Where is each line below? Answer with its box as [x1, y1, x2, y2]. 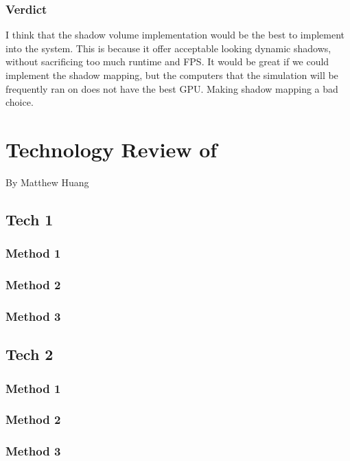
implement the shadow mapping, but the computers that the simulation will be [5, 68, 338, 82]
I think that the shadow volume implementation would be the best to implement [5, 27, 345, 42]
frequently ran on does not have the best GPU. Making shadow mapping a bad [5, 81, 338, 95]
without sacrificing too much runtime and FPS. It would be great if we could [5, 54, 329, 69]
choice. [5, 95, 34, 109]
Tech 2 [5, 344, 54, 365]
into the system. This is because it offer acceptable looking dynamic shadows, [5, 41, 331, 55]
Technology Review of [5, 135, 218, 163]
